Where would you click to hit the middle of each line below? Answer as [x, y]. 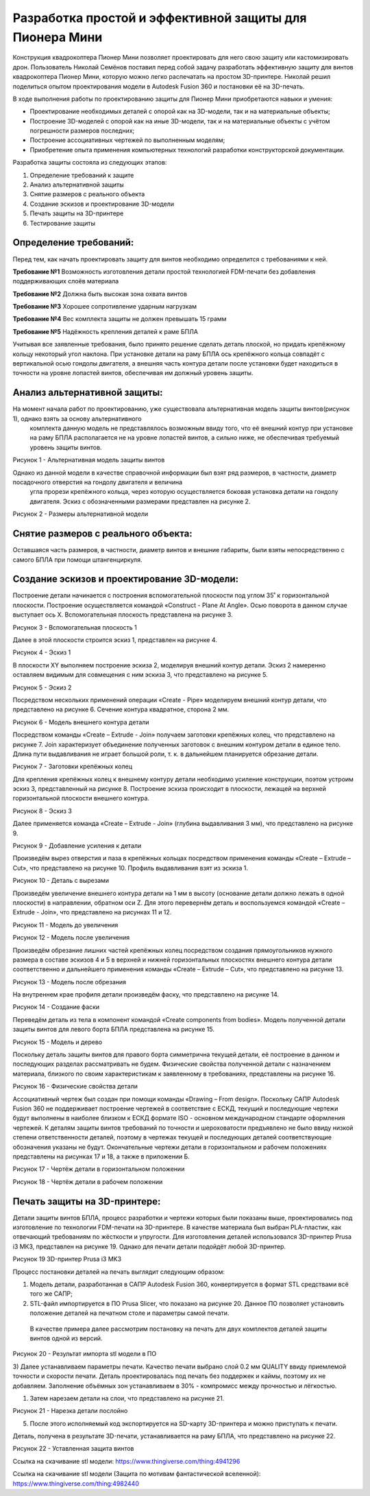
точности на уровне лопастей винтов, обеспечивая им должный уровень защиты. [133, 373]
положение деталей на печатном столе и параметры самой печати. [129, 1313]
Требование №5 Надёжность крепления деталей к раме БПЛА [106, 331]
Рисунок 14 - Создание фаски [56, 1007]
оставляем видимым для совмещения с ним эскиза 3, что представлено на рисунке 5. [140, 675]
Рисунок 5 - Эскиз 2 [42, 687]
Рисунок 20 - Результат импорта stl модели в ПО [85, 1354]
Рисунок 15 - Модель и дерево [58, 1042]
